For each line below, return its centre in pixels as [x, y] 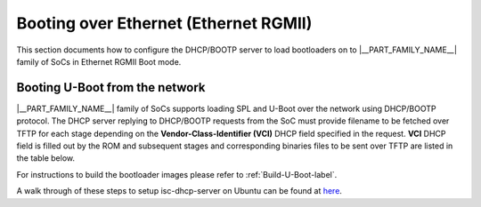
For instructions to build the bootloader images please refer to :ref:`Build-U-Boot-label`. [177, 174]
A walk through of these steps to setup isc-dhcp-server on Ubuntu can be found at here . [179, 191]
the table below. [46, 158]
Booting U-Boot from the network [111, 88]
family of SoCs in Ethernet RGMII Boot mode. [99, 61]
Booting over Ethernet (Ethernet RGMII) [164, 23]
